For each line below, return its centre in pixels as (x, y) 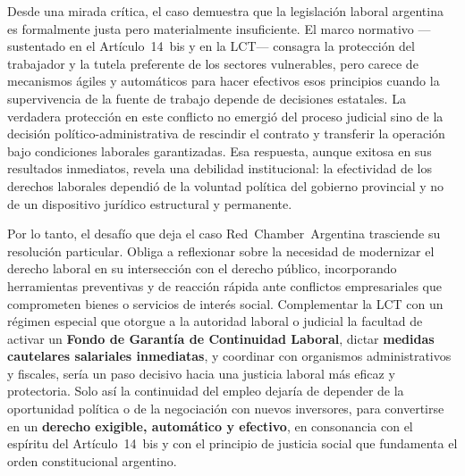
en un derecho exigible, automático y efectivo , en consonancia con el (210, 426)
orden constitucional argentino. (92, 460)
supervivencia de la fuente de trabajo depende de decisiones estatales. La (207, 98)
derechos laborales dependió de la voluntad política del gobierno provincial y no (226, 185)
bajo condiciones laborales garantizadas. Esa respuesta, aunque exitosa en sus (220, 150)
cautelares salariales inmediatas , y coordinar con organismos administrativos (229, 356)
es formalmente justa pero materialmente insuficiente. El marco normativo (211, 28)
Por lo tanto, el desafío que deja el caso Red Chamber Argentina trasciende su (224, 234)
